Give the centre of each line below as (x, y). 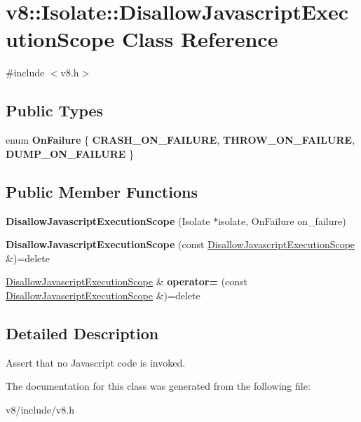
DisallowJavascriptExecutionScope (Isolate (108, 220)
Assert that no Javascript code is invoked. (96, 362)
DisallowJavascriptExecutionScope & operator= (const (127, 281)
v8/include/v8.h (40, 409)
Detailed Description (82, 333)
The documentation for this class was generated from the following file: (158, 386)
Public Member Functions (102, 191)
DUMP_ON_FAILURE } (70, 153)
